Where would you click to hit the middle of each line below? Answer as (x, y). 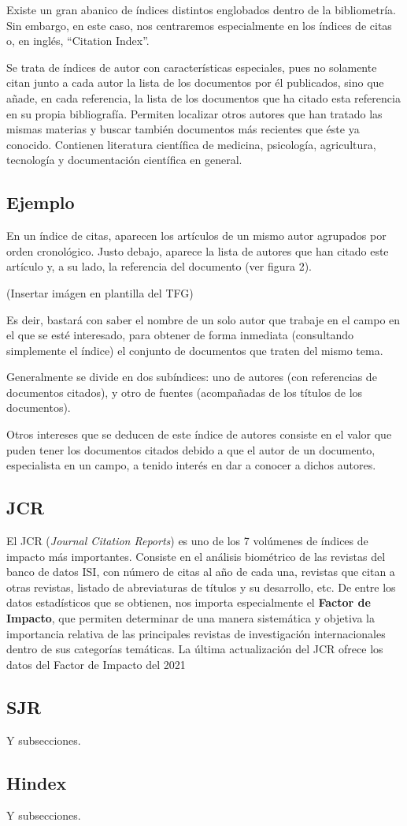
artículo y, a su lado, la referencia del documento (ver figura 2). (159, 266)
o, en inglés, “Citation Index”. (78, 41)
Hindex (37, 782)
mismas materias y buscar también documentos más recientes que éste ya (183, 129)
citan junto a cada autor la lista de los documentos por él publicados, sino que (195, 82)
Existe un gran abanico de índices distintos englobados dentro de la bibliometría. (202, 9)
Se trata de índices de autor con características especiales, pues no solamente (192, 67)
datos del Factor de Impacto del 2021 (96, 664)
